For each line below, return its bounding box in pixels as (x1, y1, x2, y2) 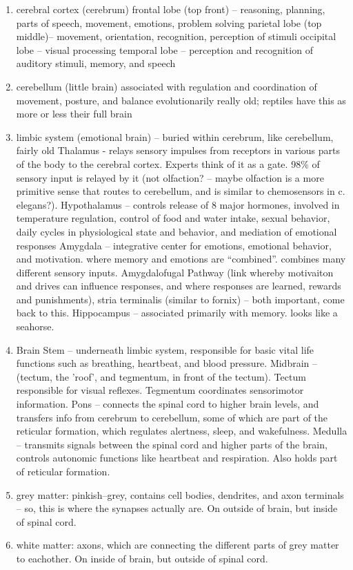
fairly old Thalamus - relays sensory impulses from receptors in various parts (16, 143, 341, 158)
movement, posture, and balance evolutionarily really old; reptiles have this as (16, 93, 346, 107)
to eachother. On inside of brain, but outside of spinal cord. (16, 551, 268, 565)
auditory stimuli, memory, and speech (16, 56, 176, 70)
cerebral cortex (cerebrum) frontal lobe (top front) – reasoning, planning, (16, 2, 325, 16)
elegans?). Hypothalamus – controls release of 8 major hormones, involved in (16, 197, 340, 211)
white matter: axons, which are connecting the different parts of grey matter (16, 538, 339, 552)
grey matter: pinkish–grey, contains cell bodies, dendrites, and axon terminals (16, 487, 344, 502)
